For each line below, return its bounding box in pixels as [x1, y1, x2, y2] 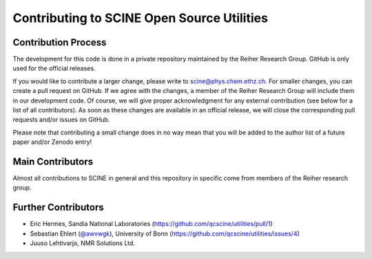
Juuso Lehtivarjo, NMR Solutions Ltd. [30, 239, 136, 247]
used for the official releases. [12, 64, 96, 72]
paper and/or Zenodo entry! [12, 138, 92, 146]
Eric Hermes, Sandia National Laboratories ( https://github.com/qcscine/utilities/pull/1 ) [30, 220, 273, 228]
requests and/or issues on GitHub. [12, 116, 110, 124]
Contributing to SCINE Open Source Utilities [12, 10, 269, 25]
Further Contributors [12, 202, 105, 214]
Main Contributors [12, 156, 93, 167]
